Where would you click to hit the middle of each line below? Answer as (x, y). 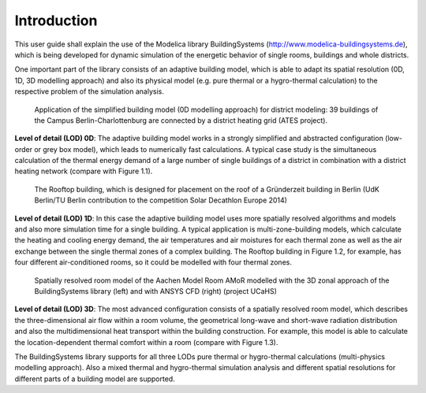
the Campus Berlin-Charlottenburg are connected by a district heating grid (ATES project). (181, 120)
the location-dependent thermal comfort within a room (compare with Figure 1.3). (146, 342)
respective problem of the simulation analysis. (90, 91)
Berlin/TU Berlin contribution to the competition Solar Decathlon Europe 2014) (161, 200)
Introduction (56, 20)
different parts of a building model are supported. (95, 379)
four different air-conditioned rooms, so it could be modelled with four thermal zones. (153, 262)
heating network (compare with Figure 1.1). (84, 171)
